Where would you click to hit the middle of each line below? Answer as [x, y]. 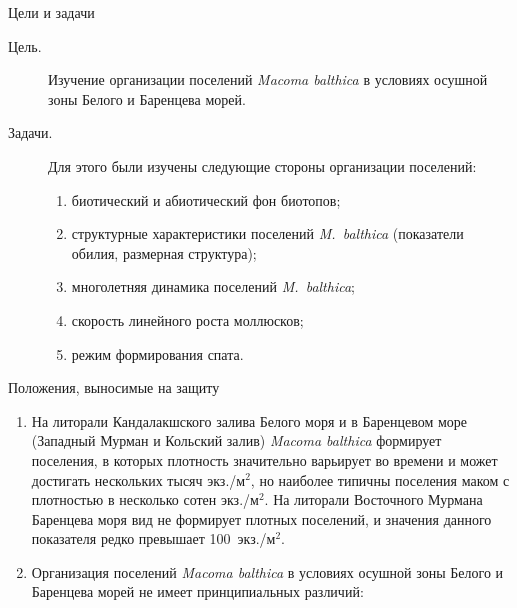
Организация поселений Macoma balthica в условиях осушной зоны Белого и [267, 571]
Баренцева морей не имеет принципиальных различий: [197, 591]
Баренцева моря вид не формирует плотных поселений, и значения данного [261, 518]
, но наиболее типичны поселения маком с [380, 479]
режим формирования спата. [157, 353]
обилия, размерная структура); [164, 252]
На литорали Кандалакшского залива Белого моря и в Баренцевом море [249, 420]
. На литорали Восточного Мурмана [373, 499]
